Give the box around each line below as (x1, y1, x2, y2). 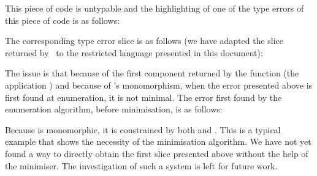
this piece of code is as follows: (5, 13, 120, 26)
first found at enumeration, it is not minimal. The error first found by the (5, 90, 282, 103)
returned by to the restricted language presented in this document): (5, 46, 263, 59)
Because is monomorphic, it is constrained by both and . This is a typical (5, 123, 281, 136)
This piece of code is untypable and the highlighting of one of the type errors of (5, 2, 304, 14)
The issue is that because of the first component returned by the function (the (5, 67, 299, 79)
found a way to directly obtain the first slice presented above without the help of (5, 147, 308, 159)
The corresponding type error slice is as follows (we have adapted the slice (5, 34, 284, 47)
